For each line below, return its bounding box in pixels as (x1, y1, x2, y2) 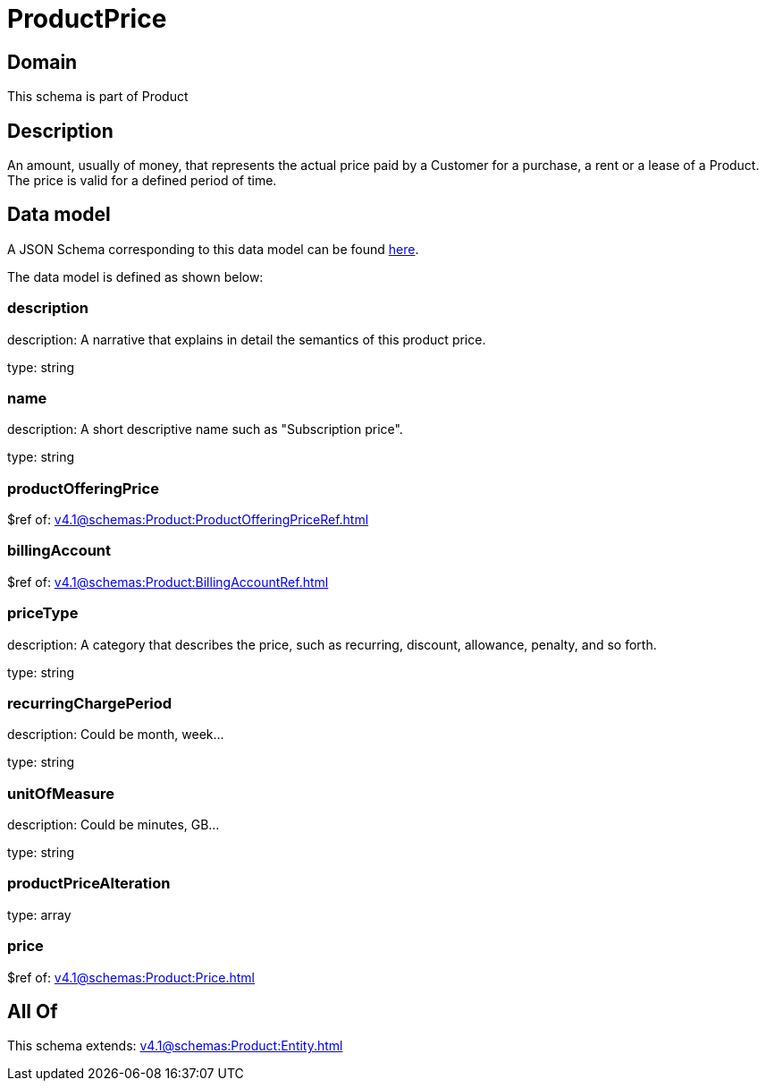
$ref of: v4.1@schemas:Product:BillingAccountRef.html (7, 574, 329, 590)
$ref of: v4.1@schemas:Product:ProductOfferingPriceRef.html (7, 512, 369, 528)
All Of (7, 1000, 58, 1024)
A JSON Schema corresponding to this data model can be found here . (7, 241, 419, 257)
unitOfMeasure (7, 784, 114, 803)
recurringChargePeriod (7, 693, 173, 712)
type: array (7, 906, 72, 922)
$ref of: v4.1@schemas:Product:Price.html (7, 969, 255, 985)
